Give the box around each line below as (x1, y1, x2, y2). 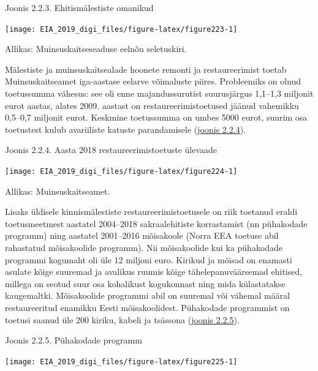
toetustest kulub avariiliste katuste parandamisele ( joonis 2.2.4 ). (5, 122, 246, 135)
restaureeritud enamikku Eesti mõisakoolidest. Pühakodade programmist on (5, 301, 290, 313)
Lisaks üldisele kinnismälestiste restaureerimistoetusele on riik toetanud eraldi (5, 205, 298, 218)
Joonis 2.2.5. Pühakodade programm (5, 334, 142, 347)
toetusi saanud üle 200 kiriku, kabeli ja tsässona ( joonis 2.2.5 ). (5, 313, 240, 326)
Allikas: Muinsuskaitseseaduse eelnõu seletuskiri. (5, 42, 187, 55)
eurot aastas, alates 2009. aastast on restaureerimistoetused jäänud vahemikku (5, 99, 299, 111)
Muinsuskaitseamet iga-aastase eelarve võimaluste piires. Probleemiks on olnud (5, 75, 301, 88)
